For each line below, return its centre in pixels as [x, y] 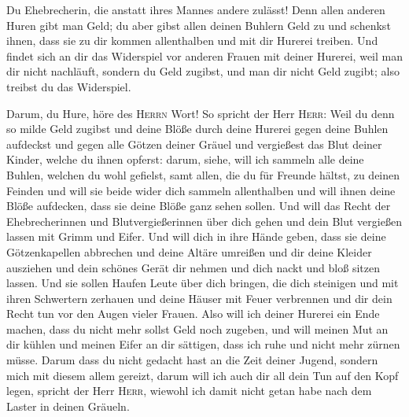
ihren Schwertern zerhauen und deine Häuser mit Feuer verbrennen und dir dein [199, 298]
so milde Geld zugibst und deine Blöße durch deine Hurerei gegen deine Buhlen [197, 129]
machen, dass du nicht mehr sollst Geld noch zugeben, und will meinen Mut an [197, 328]
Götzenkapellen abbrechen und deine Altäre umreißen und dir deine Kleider [189, 251]
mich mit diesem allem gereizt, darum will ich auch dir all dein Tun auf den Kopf [203, 375]
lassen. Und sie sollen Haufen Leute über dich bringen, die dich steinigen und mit [203, 283]
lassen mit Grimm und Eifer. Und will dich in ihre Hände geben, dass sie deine [196, 236]
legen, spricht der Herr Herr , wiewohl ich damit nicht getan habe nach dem [189, 391]
